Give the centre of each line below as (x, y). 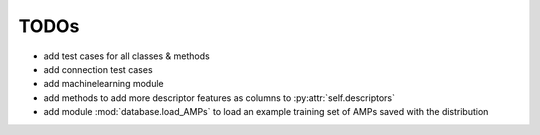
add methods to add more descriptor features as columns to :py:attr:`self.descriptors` (219, 97)
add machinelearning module (103, 84)
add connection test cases (98, 69)
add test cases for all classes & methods (126, 56)
